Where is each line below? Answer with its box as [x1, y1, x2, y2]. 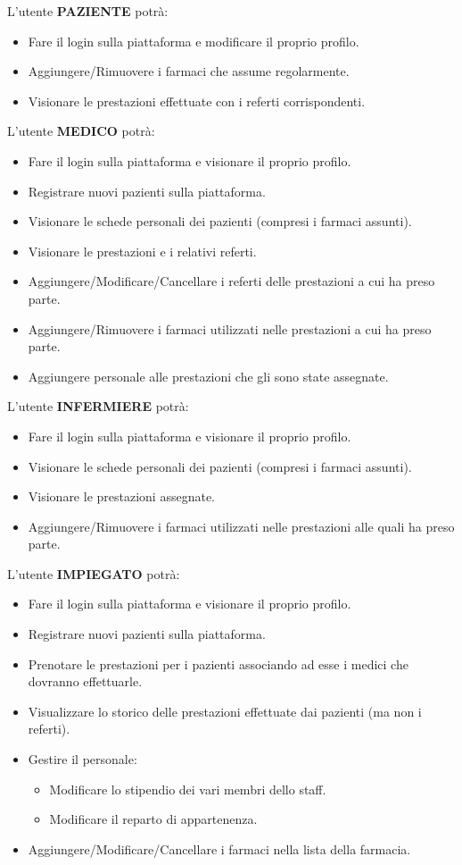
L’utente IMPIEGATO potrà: [7, 564, 180, 583]
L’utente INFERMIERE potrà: [7, 397, 189, 416]
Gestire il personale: [28, 750, 137, 768]
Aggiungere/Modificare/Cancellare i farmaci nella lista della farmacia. [28, 839, 411, 858]
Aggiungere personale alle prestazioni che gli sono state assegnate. [28, 366, 389, 385]
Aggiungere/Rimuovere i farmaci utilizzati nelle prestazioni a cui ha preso [28, 319, 432, 338]
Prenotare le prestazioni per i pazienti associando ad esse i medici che [28, 654, 408, 673]
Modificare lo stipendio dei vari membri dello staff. [49, 779, 326, 798]
